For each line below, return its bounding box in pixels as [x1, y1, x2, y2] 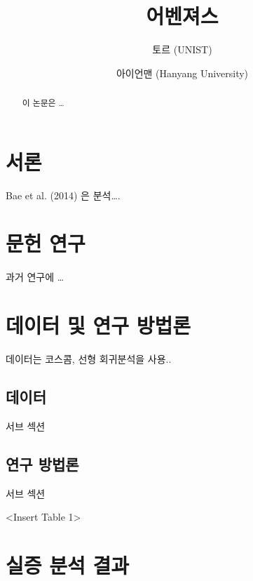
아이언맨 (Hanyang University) [116, 65, 249, 80]
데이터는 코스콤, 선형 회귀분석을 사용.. [6, 352, 172, 366]
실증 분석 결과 [6, 551, 130, 580]
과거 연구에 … [6, 269, 64, 284]
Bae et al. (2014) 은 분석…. [6, 187, 121, 202]
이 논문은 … [22, 97, 64, 109]
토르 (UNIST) [152, 42, 212, 57]
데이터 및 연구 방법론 [6, 311, 191, 340]
